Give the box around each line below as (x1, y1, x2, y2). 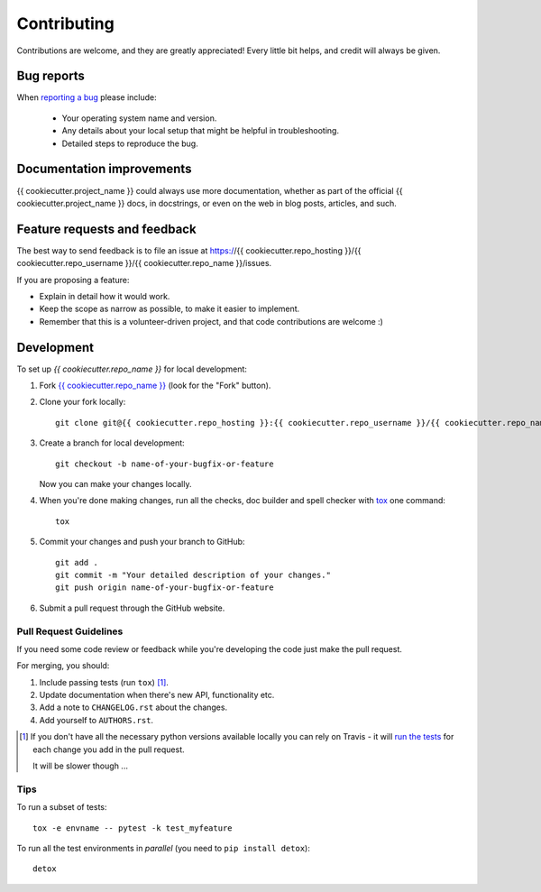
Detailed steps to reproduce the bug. (61, 138, 198, 149)
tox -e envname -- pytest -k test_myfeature (32, 823, 234, 833)
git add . (55, 557, 98, 567)
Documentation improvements (16, 161, 192, 177)
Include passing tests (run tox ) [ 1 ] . (39, 676, 169, 687)
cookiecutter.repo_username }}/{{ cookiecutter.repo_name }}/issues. (16, 258, 272, 269)
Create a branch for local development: (39, 437, 185, 448)
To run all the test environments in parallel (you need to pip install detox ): (16, 842, 310, 853)
